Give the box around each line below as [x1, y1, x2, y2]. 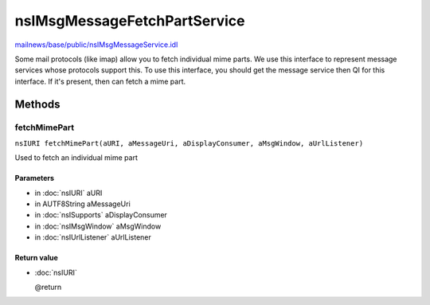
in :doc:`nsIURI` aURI [34, 188, 103, 197]
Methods [14, 97, 61, 111]
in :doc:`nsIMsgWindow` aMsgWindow [34, 221, 162, 231]
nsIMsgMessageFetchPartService [14, 12, 246, 29]
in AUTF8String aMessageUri [34, 199, 131, 209]
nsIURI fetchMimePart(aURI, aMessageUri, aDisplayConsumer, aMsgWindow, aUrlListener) [14, 139, 364, 147]
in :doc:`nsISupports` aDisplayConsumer [34, 210, 167, 220]
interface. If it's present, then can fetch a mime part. [14, 76, 186, 86]
